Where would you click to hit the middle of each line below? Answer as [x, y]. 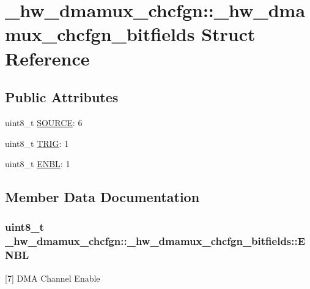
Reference [47, 58]
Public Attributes [62, 97]
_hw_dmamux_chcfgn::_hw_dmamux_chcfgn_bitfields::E [155, 241]
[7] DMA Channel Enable [53, 278]
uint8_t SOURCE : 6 [44, 122]
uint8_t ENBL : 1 [38, 164]
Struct [228, 34]
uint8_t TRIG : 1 [37, 143]
